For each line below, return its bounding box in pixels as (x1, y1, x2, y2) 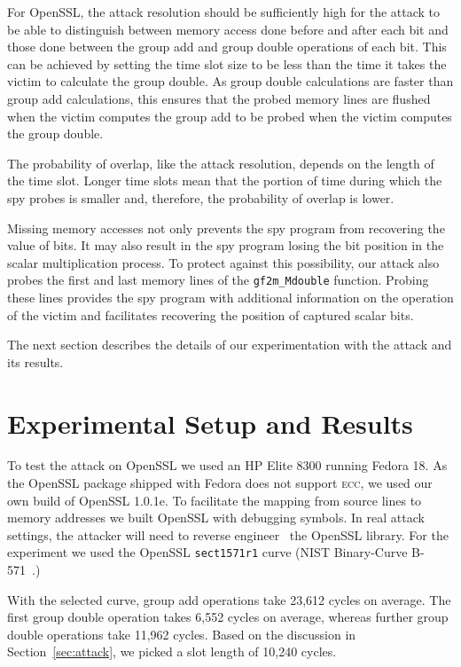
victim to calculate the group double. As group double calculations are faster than (7, 72, 454, 90)
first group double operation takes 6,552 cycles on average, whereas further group (7, 608, 449, 626)
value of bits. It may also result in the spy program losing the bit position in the (7, 236, 444, 255)
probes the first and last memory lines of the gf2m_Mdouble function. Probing (7, 271, 429, 289)
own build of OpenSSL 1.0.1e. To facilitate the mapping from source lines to (7, 490, 422, 509)
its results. (7, 352, 64, 371)
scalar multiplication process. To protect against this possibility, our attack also (7, 253, 440, 271)
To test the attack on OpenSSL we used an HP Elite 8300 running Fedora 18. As (7, 456, 448, 475)
